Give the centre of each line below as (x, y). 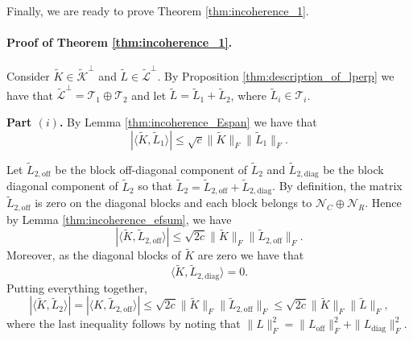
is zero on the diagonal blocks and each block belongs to (173, 203)
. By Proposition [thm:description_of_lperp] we (276, 76)
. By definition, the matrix (337, 186)
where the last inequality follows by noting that (124, 323)
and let (149, 95)
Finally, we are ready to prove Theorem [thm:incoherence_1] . (158, 10)
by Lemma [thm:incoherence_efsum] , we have (119, 219)
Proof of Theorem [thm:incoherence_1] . (120, 42)
